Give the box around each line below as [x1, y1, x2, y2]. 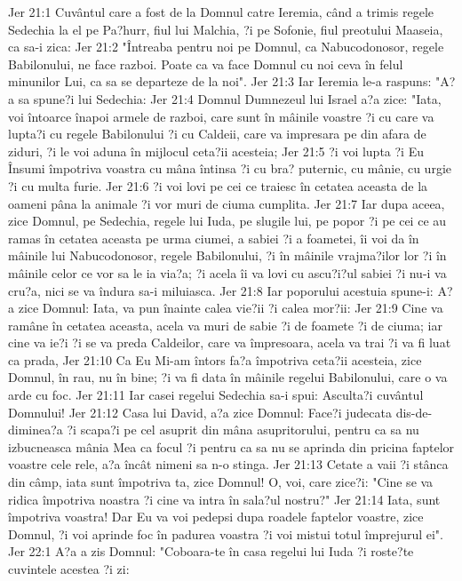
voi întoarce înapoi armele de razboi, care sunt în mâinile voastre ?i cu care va [8, 107, 434, 125]
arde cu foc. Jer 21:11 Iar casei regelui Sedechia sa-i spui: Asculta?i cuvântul [8, 386, 424, 404]
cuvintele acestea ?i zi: [8, 560, 130, 577]
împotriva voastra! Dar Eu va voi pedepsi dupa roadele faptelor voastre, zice [8, 507, 424, 526]
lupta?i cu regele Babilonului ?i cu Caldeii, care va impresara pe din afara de [8, 124, 426, 143]
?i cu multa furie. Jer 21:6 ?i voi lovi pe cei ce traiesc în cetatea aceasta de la [8, 176, 428, 195]
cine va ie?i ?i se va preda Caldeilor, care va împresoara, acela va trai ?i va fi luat [8, 333, 451, 352]
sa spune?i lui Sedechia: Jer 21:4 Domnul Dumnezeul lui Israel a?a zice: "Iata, [18, 89, 442, 107]
